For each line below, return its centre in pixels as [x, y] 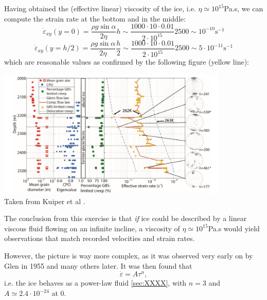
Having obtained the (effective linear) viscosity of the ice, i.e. [100, 8]
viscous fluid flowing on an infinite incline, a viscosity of [92, 228]
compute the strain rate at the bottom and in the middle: [95, 18]
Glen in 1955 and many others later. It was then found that [98, 265]
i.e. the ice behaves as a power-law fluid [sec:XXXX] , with [95, 283]
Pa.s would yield [234, 228]
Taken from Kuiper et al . [45, 201]
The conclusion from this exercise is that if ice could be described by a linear [126, 218]
